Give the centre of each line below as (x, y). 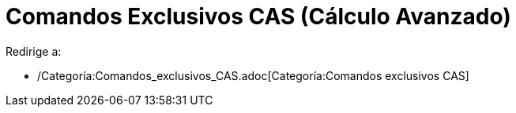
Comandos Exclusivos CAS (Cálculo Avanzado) (258, 16)
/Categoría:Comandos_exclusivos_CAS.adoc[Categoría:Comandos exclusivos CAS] (253, 75)
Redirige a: (34, 51)
